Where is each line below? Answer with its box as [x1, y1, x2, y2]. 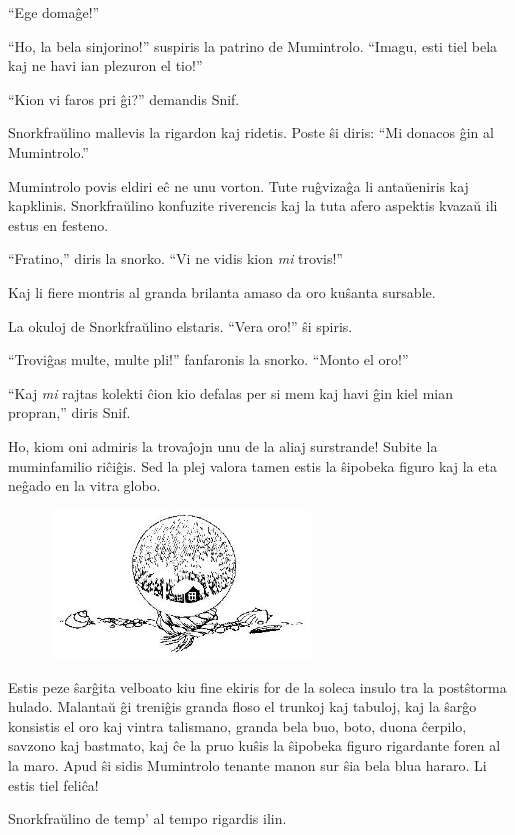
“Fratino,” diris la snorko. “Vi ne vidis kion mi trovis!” [8, 248, 343, 269]
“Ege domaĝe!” [8, 2, 100, 22]
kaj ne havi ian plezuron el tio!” [8, 55, 203, 76]
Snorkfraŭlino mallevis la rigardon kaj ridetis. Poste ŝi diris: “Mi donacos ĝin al [8, 122, 494, 143]
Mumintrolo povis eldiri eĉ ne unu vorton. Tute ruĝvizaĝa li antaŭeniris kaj [8, 175, 469, 196]
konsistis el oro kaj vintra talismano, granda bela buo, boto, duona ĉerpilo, [8, 715, 467, 736]
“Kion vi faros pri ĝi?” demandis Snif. [8, 88, 240, 109]
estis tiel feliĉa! [8, 774, 99, 795]
